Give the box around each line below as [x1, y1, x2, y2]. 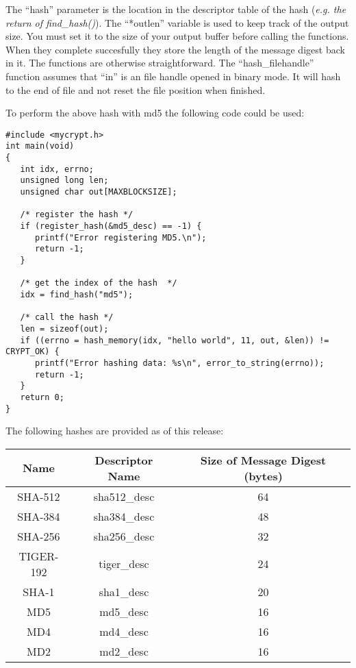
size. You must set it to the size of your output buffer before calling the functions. [5, 29, 349, 43]
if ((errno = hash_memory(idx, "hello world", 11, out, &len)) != [20, 335, 329, 345]
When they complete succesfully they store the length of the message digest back [5, 42, 345, 56]
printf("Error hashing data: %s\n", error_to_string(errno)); [34, 358, 325, 368]
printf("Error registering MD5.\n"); [34, 232, 207, 243]
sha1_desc [99, 583, 149, 599]
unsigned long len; [20, 175, 109, 186]
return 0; [20, 392, 64, 402]
